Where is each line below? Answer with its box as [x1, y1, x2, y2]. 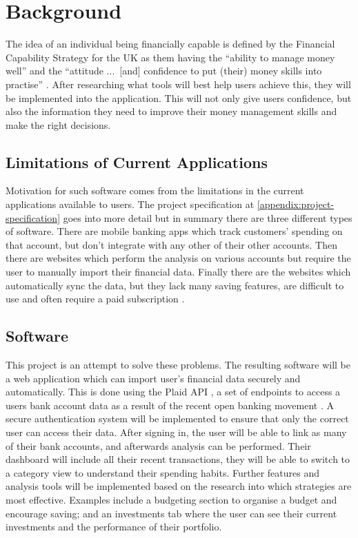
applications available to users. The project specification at [6, 197, 255, 211]
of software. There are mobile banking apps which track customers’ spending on [6, 224, 343, 238]
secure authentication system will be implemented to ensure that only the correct [6, 411, 349, 426]
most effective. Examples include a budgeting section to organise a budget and [6, 492, 337, 506]
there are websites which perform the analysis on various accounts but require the [6, 251, 351, 265]
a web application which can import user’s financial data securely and [6, 371, 301, 385]
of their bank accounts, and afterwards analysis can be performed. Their [6, 438, 311, 453]
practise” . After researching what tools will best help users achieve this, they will [6, 76, 351, 91]
